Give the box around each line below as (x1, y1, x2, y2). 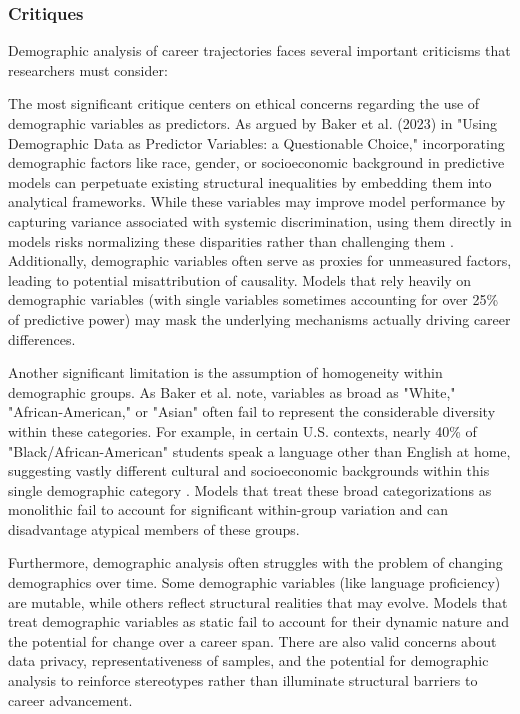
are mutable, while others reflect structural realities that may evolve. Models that (8, 591, 508, 612)
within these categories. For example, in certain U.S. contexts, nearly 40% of (8, 420, 477, 441)
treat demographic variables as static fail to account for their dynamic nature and (8, 611, 509, 632)
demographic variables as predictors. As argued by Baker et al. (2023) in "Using (8, 113, 498, 133)
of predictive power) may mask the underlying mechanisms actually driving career (8, 308, 511, 329)
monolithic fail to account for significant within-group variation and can (8, 499, 449, 520)
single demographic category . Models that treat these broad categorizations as (8, 479, 492, 500)
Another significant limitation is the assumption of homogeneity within (8, 362, 443, 383)
